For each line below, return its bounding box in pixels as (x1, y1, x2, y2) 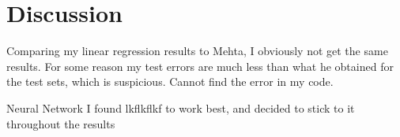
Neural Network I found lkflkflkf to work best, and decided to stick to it (6, 99, 355, 116)
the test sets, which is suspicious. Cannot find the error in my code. (6, 73, 334, 90)
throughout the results (6, 115, 115, 131)
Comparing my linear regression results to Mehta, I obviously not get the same (6, 43, 388, 59)
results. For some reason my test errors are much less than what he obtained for (6, 57, 394, 74)
